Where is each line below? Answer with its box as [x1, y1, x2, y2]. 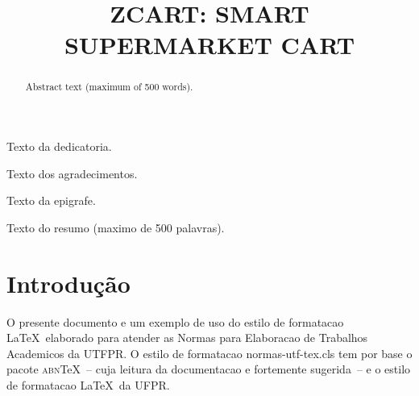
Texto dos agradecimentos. [6, 165, 138, 181]
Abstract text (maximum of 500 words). [25, 80, 193, 94]
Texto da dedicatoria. [6, 138, 112, 155]
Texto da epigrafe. [6, 192, 96, 209]
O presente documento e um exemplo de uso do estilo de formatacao [6, 313, 344, 330]
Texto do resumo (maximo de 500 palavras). [6, 219, 225, 236]
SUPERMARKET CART [64, 28, 355, 61]
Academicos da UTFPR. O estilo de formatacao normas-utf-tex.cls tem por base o [6, 344, 413, 361]
